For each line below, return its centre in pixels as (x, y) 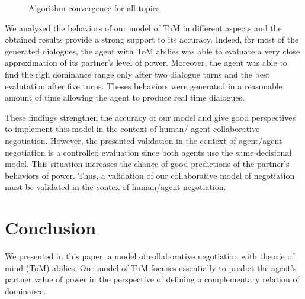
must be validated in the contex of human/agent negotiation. (115, 187)
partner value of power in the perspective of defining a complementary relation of (152, 279)
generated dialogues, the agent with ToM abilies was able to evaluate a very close (152, 51)
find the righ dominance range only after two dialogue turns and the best (137, 74)
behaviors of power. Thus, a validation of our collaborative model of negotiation (150, 175)
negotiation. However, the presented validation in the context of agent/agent (144, 140)
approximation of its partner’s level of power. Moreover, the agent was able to (146, 62)
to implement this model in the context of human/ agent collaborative (132, 129)
